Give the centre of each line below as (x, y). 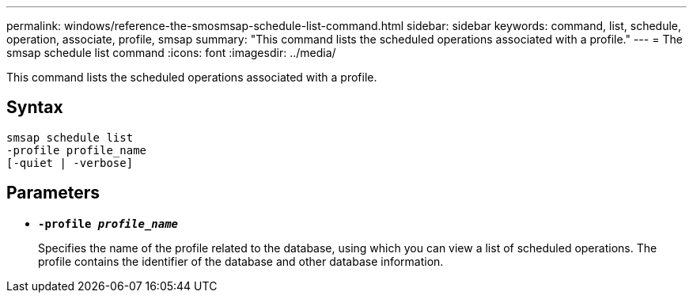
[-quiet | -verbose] (70, 163)
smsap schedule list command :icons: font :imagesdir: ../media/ (171, 53)
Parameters (53, 193)
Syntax (35, 108)
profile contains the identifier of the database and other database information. (241, 261)
